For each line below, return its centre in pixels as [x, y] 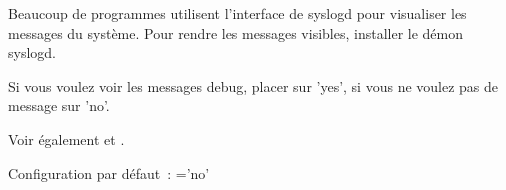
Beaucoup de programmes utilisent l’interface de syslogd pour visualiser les [237, 13]
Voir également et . [66, 138]
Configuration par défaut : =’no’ [109, 172]
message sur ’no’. [59, 105]
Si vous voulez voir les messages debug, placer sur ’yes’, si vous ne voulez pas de [253, 85]
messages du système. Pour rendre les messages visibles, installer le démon [236, 32]
